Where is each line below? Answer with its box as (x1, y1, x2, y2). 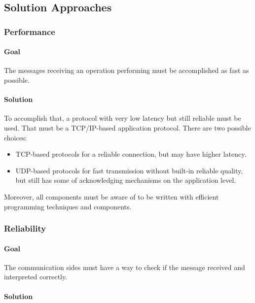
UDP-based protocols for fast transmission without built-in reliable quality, (15, 165, 243, 175)
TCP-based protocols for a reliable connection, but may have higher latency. (15, 149, 247, 159)
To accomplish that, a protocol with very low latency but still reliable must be (4, 113, 241, 123)
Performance (4, 25, 55, 37)
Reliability (4, 222, 46, 235)
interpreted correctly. (4, 271, 68, 282)
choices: (4, 132, 27, 142)
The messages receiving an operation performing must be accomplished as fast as (4, 65, 249, 75)
